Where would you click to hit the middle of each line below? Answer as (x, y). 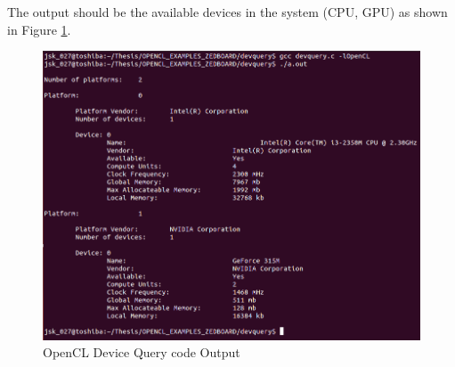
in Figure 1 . (39, 29)
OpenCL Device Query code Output (142, 352)
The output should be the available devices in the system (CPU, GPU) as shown (227, 12)
